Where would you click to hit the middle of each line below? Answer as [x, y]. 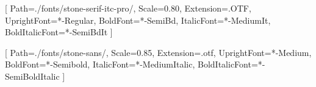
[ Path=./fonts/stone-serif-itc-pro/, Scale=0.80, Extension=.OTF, [128, 8]
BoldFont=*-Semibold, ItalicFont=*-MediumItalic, [100, 64]
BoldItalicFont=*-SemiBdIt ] [59, 32]
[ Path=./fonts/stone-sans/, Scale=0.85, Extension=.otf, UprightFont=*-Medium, [158, 52]
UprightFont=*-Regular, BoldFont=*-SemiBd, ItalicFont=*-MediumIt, [138, 20]
